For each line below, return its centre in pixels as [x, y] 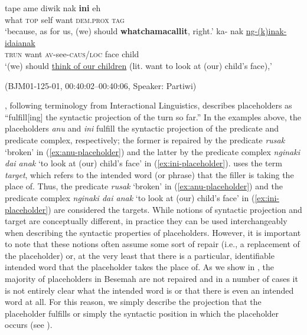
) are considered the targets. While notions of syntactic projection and [175, 209]
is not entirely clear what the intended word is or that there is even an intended [149, 290]
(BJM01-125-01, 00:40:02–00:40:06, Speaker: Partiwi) [101, 85]
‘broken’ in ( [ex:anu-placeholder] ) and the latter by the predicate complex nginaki [152, 151]
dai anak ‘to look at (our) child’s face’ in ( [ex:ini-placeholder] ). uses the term [143, 163]
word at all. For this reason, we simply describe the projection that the [133, 302]
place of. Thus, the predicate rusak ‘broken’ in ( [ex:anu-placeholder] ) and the [144, 186]
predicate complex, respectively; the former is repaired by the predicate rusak [145, 139]
